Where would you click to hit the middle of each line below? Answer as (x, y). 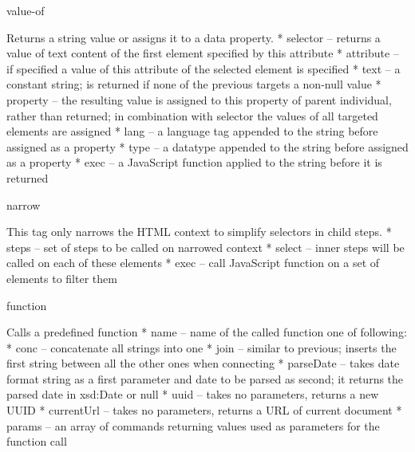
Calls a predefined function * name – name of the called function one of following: (207, 332)
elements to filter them (62, 278)
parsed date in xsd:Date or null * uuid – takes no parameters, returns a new (193, 394)
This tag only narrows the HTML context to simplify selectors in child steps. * (199, 232)
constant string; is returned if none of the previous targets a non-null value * (194, 84)
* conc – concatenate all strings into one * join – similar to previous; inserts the (202, 347)
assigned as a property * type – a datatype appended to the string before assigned (207, 146)
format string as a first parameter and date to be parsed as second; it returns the (205, 378)
